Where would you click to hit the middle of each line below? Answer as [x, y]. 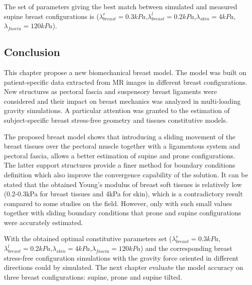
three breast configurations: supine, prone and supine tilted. [93, 276]
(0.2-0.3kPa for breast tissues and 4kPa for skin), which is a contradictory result [124, 194]
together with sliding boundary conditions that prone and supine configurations [123, 213]
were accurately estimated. [44, 222]
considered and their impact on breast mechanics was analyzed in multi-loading [122, 101]
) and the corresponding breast [186, 248]
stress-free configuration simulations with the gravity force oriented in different [121, 257]
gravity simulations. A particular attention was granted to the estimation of [117, 110]
